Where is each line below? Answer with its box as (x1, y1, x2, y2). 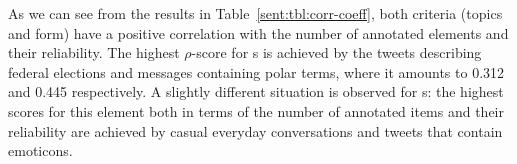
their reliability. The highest (8, 42, 180, 63)
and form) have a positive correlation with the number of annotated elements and (8, 22, 509, 43)
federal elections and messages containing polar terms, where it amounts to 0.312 (8, 61, 505, 82)
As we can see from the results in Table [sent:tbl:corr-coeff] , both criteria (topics (8, 3, 503, 23)
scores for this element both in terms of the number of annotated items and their (8, 100, 505, 121)
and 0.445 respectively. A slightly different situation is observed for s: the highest (8, 81, 504, 102)
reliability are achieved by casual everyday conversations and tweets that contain (8, 120, 503, 141)
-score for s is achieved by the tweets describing (191, 42, 482, 63)
